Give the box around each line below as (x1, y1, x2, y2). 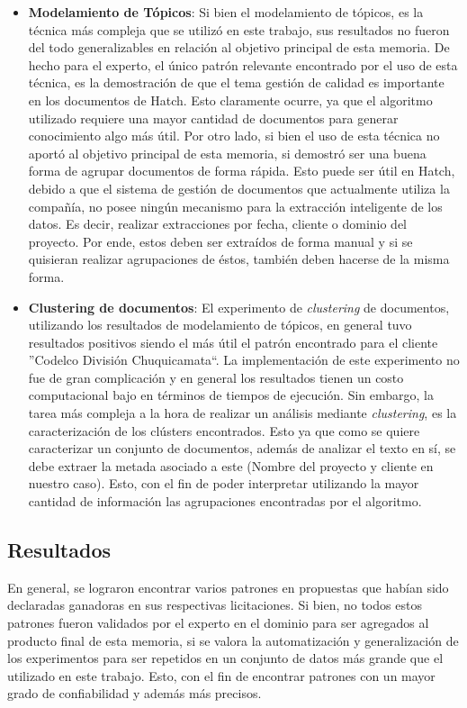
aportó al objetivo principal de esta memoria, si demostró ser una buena (28, 143, 427, 162)
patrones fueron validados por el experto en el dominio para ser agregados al (7, 613, 429, 632)
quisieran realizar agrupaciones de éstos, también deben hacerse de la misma (28, 250, 450, 268)
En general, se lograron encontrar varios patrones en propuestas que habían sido (7, 577, 449, 596)
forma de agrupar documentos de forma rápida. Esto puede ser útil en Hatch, (28, 161, 455, 180)
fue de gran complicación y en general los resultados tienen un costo (28, 368, 404, 386)
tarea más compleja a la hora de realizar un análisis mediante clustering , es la (28, 404, 457, 422)
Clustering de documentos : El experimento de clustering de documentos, (28, 297, 450, 316)
